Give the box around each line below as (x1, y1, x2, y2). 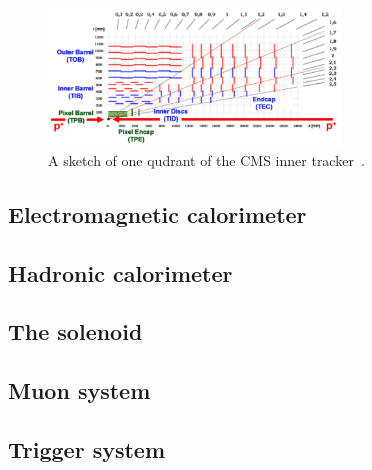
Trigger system (8, 433, 166, 464)
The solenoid (8, 316, 143, 347)
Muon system (8, 375, 151, 406)
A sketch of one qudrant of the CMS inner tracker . (48, 149, 365, 170)
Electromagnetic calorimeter (8, 198, 307, 229)
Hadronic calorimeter (8, 257, 233, 288)
